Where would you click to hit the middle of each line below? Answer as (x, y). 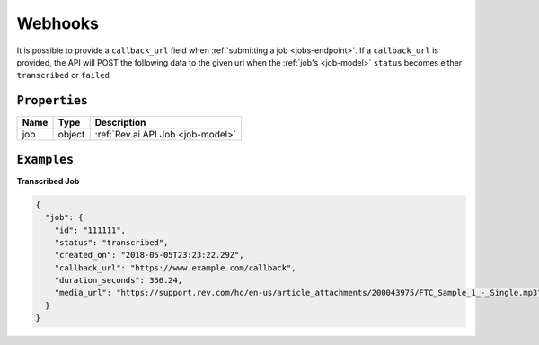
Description (120, 123)
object (71, 135)
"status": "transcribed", (111, 242)
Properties (53, 101)
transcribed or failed (63, 75)
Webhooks (57, 23)
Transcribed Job (48, 181)
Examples (45, 159)
